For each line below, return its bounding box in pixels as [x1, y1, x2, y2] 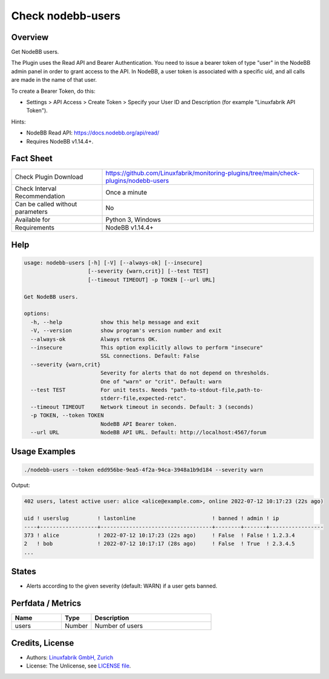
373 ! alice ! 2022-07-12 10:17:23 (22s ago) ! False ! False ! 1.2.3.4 [24, 532, 296, 539]
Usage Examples [11, 446, 76, 457]
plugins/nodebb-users [105, 176, 169, 185]
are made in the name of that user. [11, 76, 97, 84]
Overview [11, 32, 49, 42]
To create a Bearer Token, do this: [11, 87, 96, 94]
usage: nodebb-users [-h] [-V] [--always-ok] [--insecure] [24, 259, 203, 267]
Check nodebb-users [11, 9, 121, 22]
